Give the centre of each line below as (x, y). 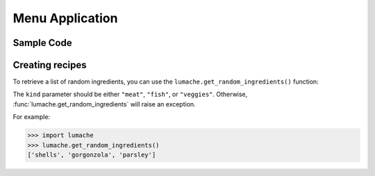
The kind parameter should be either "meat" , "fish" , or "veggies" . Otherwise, (130, 95)
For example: (32, 117)
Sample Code (42, 43)
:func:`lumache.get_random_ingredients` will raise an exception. (104, 104)
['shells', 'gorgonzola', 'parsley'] (92, 155)
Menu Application (65, 18)
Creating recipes (50, 65)
